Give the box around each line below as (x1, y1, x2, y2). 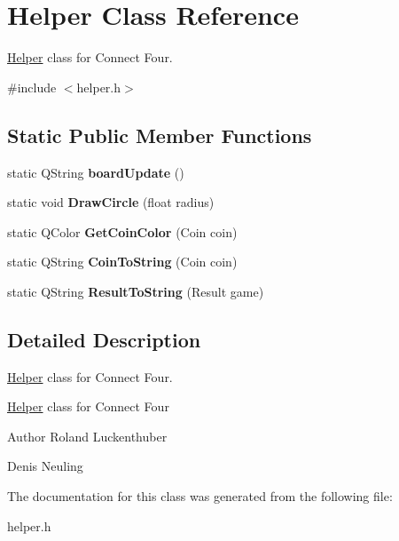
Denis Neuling (7, 457, 83, 475)
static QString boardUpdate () (7, 163, 184, 181)
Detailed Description (7, 325, 201, 353)
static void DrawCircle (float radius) (7, 193, 215, 211)
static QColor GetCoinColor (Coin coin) (7, 222, 238, 241)
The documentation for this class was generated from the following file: (7, 487, 393, 505)
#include (7, 77, 57, 96)
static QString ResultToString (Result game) (7, 282, 264, 300)
